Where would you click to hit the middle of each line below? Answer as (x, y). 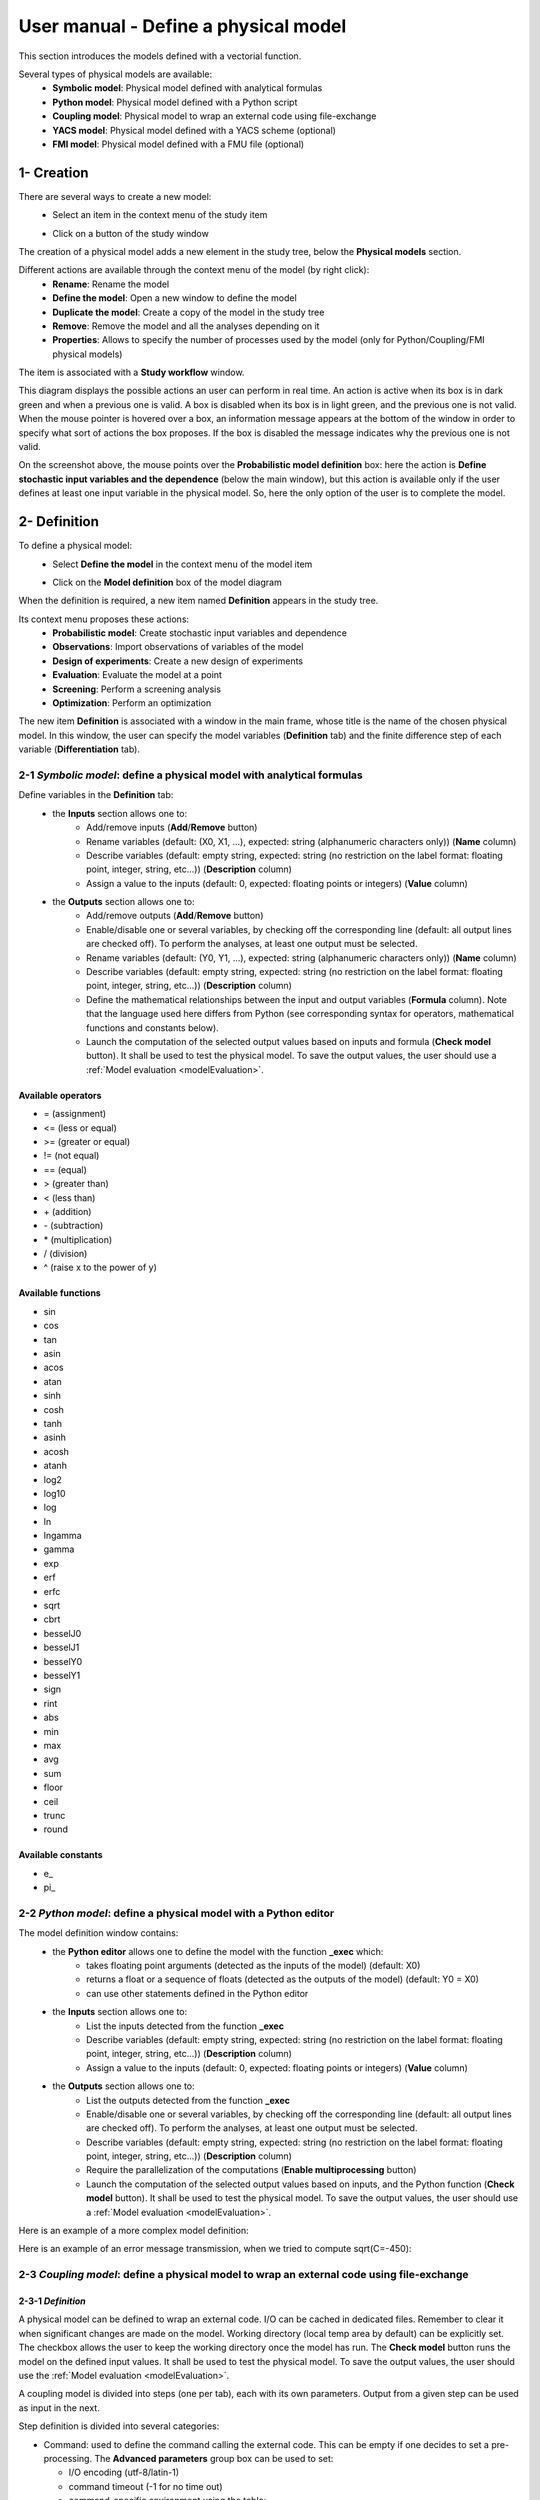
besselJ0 (62, 1633)
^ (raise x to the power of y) (100, 1267)
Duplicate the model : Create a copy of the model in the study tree (188, 312)
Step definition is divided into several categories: (119, 2426)
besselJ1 (61, 1647)
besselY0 (63, 1661)
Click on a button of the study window (130, 233)
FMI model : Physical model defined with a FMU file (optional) (178, 144)
